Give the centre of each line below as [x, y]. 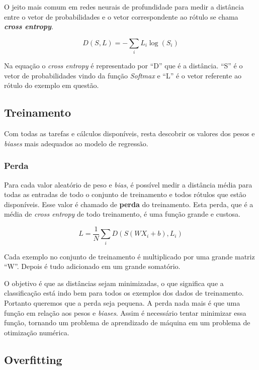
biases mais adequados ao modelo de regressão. [76, 143]
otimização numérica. [37, 332]
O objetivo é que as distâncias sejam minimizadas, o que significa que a [114, 283]
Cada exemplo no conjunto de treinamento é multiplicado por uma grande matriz [129, 256]
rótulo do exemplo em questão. [52, 85]
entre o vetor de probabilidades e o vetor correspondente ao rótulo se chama [121, 16]
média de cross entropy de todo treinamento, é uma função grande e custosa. [122, 214]
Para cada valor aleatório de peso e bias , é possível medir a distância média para [128, 184]
